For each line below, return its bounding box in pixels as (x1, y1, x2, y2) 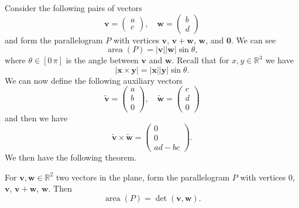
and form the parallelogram (5, 33, 103, 46)
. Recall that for (171, 54, 229, 66)
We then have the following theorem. (5, 151, 137, 163)
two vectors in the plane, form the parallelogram (56, 171, 230, 183)
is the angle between (66, 54, 139, 66)
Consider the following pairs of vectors (5, 2, 142, 13)
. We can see (231, 33, 276, 46)
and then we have (5, 111, 68, 124)
